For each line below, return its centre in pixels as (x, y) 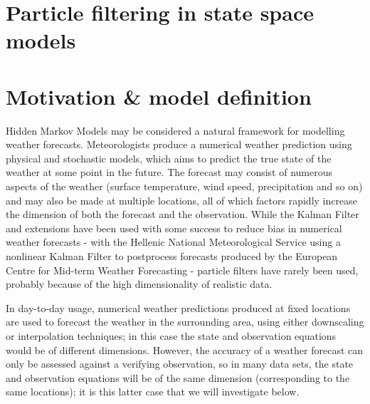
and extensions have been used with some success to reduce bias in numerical (174, 228)
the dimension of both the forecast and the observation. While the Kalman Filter (183, 214)
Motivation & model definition (159, 96)
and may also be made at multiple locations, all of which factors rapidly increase (181, 200)
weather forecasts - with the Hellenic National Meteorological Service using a (173, 242)
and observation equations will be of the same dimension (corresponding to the (178, 377)
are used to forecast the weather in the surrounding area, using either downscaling (185, 322)
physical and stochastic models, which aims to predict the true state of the (169, 158)
